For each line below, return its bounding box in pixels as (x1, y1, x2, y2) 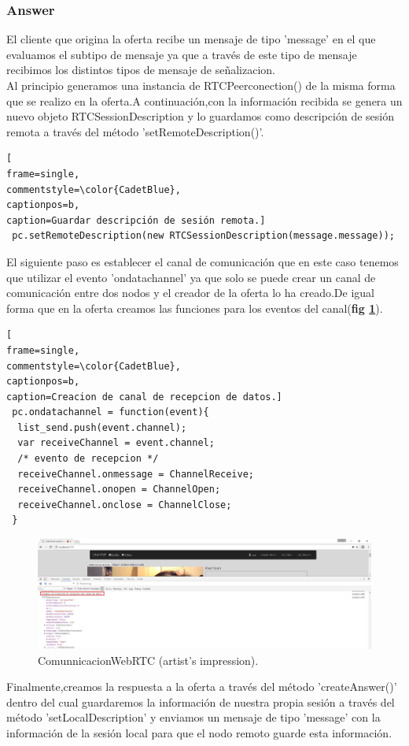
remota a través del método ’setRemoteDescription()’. (6, 123, 264, 139)
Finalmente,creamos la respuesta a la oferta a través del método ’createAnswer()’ (6, 678, 397, 695)
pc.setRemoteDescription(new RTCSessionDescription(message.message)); (12, 230, 395, 242)
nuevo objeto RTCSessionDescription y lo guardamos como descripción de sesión (6, 108, 394, 124)
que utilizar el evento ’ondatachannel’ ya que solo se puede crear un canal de (6, 269, 376, 285)
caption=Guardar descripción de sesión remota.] (6, 214, 266, 226)
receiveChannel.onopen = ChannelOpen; (17, 484, 221, 495)
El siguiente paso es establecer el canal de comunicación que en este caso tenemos (6, 253, 399, 269)
